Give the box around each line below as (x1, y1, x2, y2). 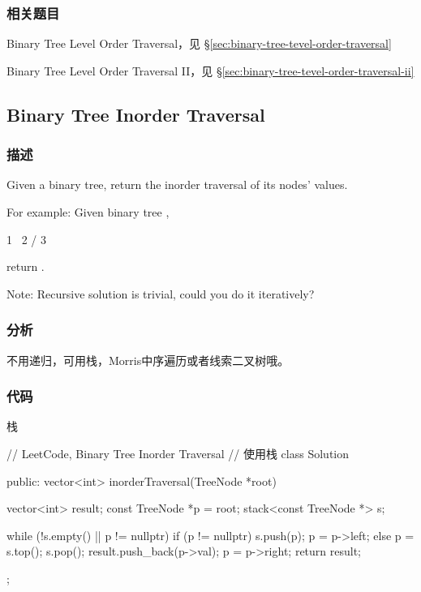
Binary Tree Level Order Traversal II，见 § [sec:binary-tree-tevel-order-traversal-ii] (6, 62, 415, 79)
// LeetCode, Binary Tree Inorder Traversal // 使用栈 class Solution (6, 445, 350, 461)
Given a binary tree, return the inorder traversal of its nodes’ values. (6, 176, 348, 193)
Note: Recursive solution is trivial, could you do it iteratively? (6, 285, 315, 302)
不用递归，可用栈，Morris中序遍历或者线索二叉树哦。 (6, 351, 290, 368)
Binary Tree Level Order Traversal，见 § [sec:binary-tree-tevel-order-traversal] (6, 35, 392, 52)
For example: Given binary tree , (6, 204, 170, 220)
